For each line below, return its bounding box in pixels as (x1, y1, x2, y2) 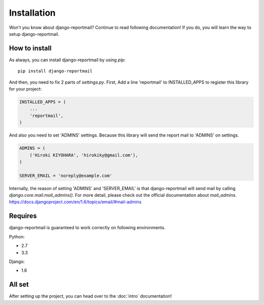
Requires (9, 212, 37, 220)
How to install (9, 44, 52, 52)
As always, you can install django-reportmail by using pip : (9, 57, 126, 63)
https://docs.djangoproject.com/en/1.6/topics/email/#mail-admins (9, 199, 142, 205)
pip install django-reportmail (18, 69, 93, 74)
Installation (9, 7, 56, 18)
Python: (9, 234, 25, 239)
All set (9, 281, 29, 289)
